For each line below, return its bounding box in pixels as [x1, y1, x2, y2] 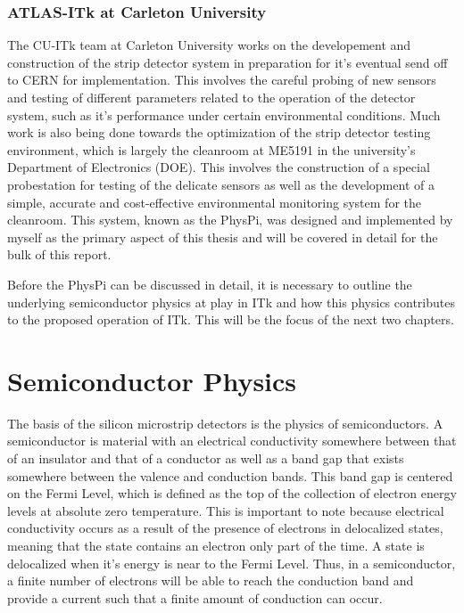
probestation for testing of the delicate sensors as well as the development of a [7, 175, 435, 193]
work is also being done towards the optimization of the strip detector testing [7, 123, 431, 142]
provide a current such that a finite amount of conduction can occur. [7, 588, 383, 607]
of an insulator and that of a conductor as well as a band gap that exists [7, 449, 404, 468]
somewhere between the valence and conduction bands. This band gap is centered [7, 466, 453, 485]
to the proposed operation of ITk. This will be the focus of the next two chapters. [7, 310, 454, 329]
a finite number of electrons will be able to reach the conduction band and [7, 571, 414, 590]
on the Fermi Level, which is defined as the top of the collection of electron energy [7, 484, 457, 503]
